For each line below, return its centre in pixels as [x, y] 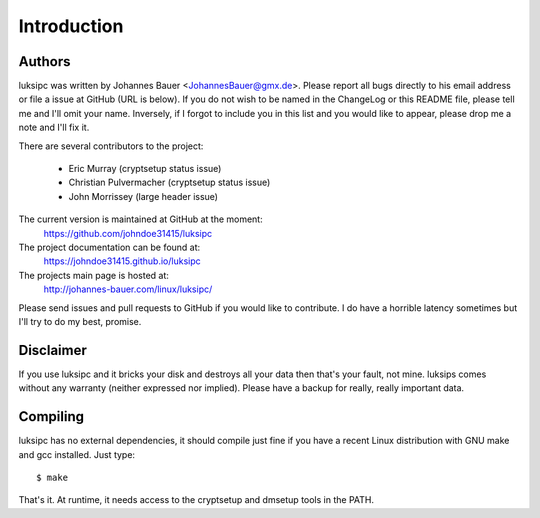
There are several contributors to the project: [111, 146]
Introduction [71, 26]
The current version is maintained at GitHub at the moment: [141, 219]
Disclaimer [52, 350]
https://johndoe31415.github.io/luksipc [122, 261]
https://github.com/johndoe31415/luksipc [128, 233]
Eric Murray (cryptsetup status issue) [145, 169]
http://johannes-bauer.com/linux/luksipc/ [128, 289]
